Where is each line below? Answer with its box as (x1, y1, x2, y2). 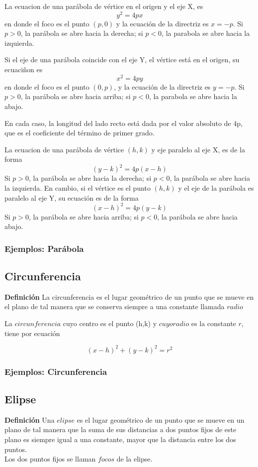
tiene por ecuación (4, 328, 60, 338)
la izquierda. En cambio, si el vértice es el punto (4, 182, 151, 193)
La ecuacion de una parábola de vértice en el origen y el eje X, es (4, 1, 203, 11)
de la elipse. (116, 454, 153, 464)
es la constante (191, 318, 236, 329)
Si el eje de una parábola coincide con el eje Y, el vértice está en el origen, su (4, 54, 240, 65)
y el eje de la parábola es (178, 182, 254, 193)
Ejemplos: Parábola (4, 242, 84, 254)
